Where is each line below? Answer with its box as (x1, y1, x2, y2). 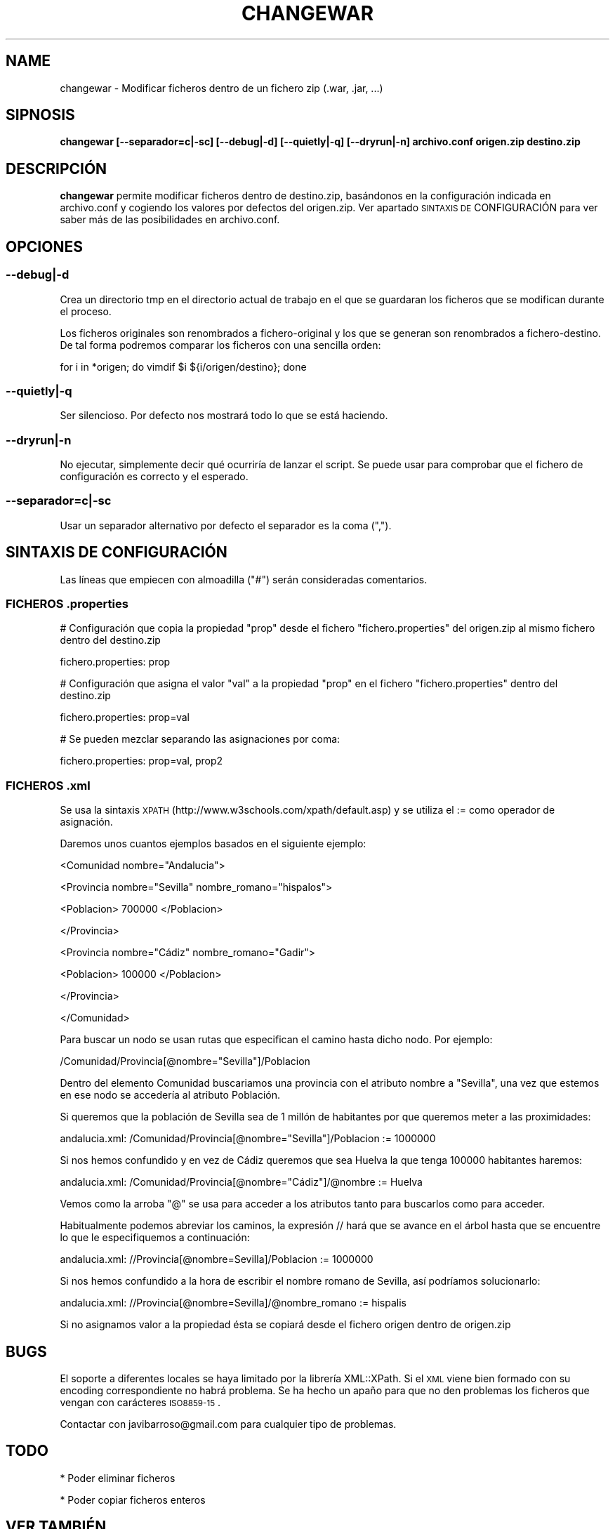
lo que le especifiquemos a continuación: (60, 1231, 250, 1244)
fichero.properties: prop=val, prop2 (60, 755, 223, 767)
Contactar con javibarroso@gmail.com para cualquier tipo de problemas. (60, 1417, 397, 1430)
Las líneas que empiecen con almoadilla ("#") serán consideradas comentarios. (60, 573, 428, 585)
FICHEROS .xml (6, 778, 91, 793)
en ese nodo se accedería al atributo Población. (60, 1089, 281, 1101)
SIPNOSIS (6, 106, 75, 124)
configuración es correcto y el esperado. (60, 470, 249, 482)
